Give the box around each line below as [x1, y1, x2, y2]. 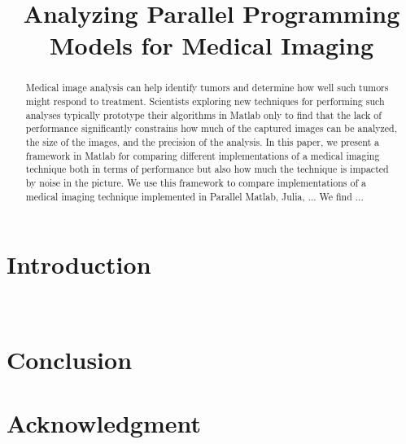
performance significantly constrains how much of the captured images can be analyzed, [25, 121, 397, 135]
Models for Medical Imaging [50, 29, 373, 62]
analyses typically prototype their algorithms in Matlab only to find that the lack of [25, 108, 382, 121]
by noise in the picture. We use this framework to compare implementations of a [25, 175, 366, 189]
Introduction [7, 248, 151, 281]
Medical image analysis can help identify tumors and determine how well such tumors [25, 81, 389, 95]
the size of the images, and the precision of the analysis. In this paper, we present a [25, 134, 379, 148]
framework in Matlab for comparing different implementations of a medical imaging [25, 148, 380, 162]
